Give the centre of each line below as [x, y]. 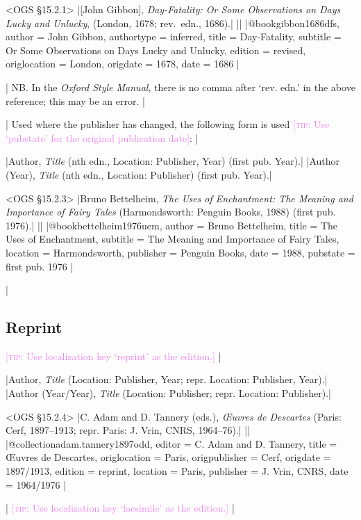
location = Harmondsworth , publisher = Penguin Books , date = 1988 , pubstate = [180, 252]
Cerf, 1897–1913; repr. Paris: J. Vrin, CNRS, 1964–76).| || [128, 430]
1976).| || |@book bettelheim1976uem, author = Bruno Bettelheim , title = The [172, 225]
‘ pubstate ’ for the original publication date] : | [102, 137]
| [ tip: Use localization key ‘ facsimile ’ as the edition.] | [120, 508]
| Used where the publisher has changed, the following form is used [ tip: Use [168, 124]
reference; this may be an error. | [75, 100]
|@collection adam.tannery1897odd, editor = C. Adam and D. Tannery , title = [171, 443]
